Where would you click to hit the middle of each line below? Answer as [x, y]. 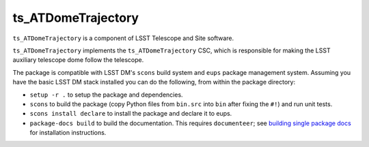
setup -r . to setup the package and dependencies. [107, 95]
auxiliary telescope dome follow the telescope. [78, 60]
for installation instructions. [68, 133]
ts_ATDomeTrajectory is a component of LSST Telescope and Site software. [123, 38]
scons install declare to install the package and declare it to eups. [131, 114]
